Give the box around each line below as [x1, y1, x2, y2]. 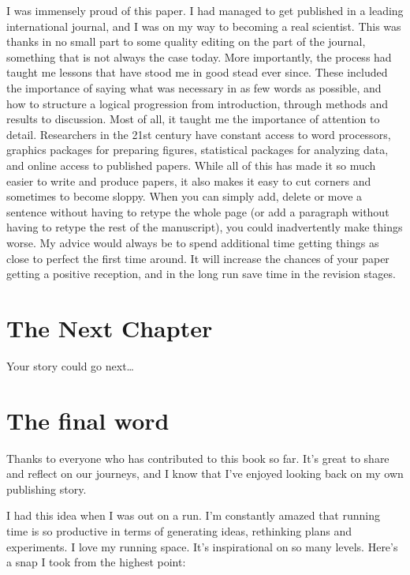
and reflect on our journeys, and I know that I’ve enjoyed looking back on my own [6, 465, 404, 482]
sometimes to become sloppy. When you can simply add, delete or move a [6, 188, 363, 205]
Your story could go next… [6, 357, 134, 374]
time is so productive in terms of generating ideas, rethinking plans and [6, 522, 352, 539]
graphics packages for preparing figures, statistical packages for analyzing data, [6, 141, 389, 158]
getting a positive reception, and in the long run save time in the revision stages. [6, 265, 396, 282]
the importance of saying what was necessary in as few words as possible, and [6, 79, 382, 96]
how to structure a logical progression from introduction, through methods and [6, 95, 389, 111]
